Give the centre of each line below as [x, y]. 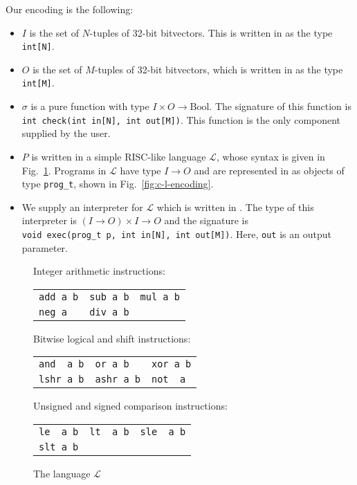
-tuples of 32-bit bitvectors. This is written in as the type [211, 32]
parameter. [45, 247]
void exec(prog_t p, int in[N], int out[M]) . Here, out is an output [176, 234]
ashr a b [118, 379]
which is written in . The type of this [235, 207]
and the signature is [207, 220]
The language [62, 473]
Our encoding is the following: [70, 9]
